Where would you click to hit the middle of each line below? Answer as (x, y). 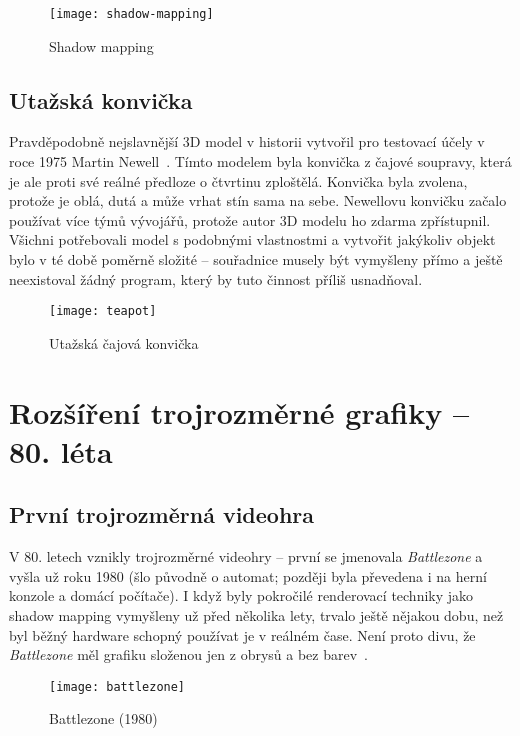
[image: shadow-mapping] (131, 14)
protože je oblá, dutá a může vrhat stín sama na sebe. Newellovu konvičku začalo (258, 200)
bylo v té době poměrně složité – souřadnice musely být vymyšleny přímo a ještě (256, 259)
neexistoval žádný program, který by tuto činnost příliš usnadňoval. (216, 278)
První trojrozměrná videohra (162, 514)
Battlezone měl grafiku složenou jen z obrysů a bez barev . (188, 654)
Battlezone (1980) (103, 718)
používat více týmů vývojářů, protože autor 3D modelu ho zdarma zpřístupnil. (250, 219)
